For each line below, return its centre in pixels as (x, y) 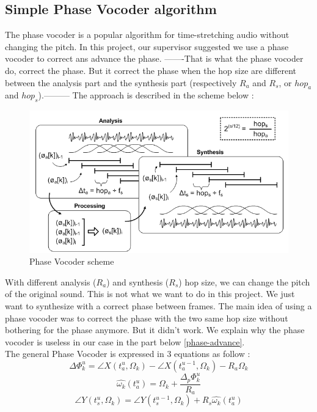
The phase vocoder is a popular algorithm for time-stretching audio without (147, 35)
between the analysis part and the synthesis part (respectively (121, 82)
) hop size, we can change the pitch (244, 281)
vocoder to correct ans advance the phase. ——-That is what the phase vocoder (154, 58)
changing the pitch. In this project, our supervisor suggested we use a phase (147, 46)
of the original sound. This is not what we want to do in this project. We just (150, 294)
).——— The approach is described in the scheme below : (146, 95)
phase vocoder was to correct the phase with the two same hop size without (147, 318)
